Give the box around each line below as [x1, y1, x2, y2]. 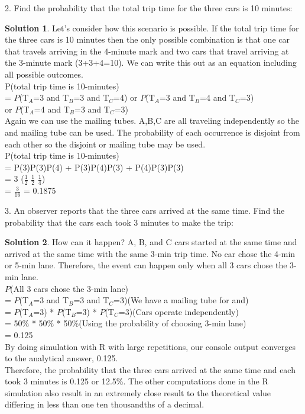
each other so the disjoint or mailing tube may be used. [5, 137, 206, 150]
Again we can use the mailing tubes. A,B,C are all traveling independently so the [5, 114, 299, 127]
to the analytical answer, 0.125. [5, 352, 118, 364]
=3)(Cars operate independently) [118, 305, 239, 317]
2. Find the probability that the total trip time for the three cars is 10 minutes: [5, 2, 293, 14]
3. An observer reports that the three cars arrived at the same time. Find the [5, 204, 285, 216]
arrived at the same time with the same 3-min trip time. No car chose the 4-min [5, 247, 296, 259]
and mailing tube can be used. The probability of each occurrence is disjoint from [5, 126, 300, 138]
